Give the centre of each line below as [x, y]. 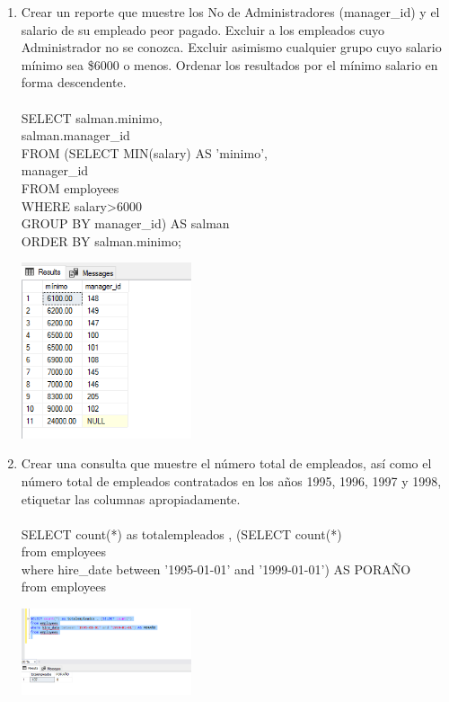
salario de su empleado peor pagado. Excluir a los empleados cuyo [203, 29]
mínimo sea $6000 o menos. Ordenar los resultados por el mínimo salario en [229, 64]
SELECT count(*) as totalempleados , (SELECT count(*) [181, 533]
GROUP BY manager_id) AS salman [125, 223]
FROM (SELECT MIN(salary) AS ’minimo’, [144, 152]
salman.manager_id [75, 135]
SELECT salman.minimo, [92, 117]
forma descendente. [74, 82]
